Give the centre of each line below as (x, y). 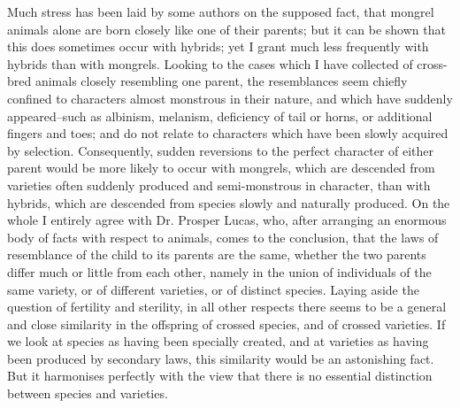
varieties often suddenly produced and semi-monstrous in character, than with (219, 185)
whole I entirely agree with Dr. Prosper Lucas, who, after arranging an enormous (227, 220)
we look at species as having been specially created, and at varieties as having (218, 341)
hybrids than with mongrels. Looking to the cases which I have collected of (210, 63)
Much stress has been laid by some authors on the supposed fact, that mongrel (221, 12)
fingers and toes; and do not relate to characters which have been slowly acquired (228, 133)
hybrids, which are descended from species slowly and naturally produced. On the (229, 202)
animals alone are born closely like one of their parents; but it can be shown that (226, 29)
